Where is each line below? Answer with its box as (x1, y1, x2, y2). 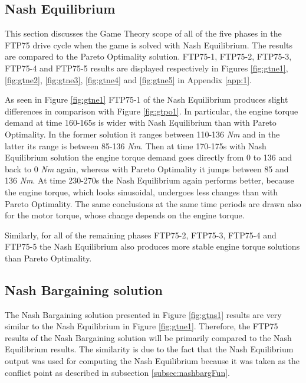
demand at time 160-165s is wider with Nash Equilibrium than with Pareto (5, 116, 277, 129)
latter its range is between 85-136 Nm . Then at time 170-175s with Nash (5, 139, 266, 152)
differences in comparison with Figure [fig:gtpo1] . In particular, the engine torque (5, 104, 298, 117)
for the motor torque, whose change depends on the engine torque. (5, 209, 245, 221)
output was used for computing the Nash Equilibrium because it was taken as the (5, 355, 300, 367)
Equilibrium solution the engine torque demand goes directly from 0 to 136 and (5, 151, 292, 163)
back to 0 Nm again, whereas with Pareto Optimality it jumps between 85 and (5, 162, 289, 175)
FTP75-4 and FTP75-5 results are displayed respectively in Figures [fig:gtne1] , (5, 61, 288, 74)
